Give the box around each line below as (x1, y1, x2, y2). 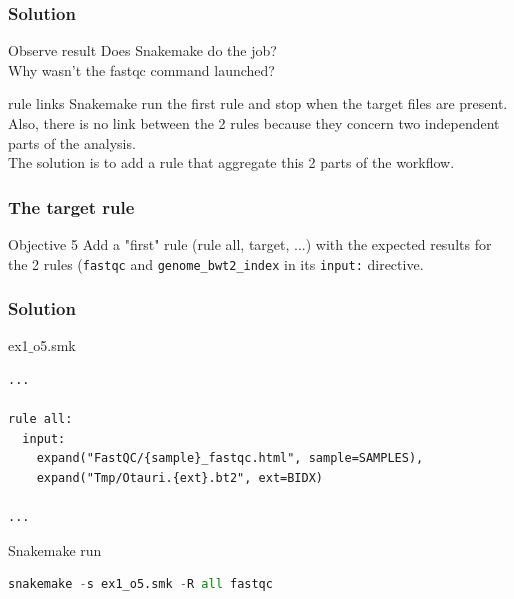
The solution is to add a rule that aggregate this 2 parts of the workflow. (8, 152, 455, 173)
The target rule (8, 194, 135, 219)
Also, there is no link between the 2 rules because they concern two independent (8, 113, 500, 133)
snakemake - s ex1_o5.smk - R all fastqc (8, 577, 273, 592)
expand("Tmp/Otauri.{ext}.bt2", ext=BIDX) (36, 471, 323, 486)
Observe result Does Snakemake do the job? (8, 40, 277, 61)
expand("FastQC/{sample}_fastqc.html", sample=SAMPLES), (36, 451, 424, 466)
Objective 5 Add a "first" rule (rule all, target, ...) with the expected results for (8, 234, 492, 254)
